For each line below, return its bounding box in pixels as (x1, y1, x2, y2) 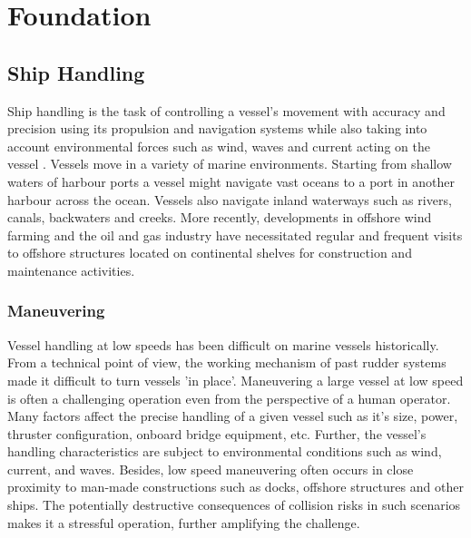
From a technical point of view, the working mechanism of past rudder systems (7, 353, 446, 372)
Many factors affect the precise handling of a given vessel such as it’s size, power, (7, 406, 458, 426)
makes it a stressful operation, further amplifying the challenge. (7, 513, 360, 532)
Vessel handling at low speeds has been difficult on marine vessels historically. (7, 335, 439, 354)
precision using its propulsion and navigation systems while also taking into (7, 119, 427, 138)
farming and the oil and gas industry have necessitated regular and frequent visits (7, 225, 463, 244)
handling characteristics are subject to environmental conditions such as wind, (7, 442, 442, 461)
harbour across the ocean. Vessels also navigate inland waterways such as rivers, (7, 190, 452, 209)
